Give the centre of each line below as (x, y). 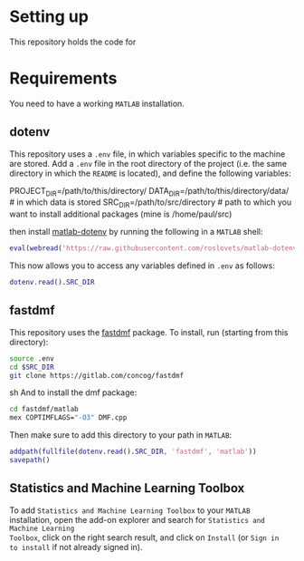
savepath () (30, 460)
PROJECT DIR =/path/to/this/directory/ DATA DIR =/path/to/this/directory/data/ (149, 192)
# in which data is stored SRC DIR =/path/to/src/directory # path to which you (151, 203)
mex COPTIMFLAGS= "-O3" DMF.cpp (68, 418)
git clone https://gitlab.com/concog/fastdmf (96, 375)
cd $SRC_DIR (32, 367)
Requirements (63, 78)
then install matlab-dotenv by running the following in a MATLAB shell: (136, 232)
